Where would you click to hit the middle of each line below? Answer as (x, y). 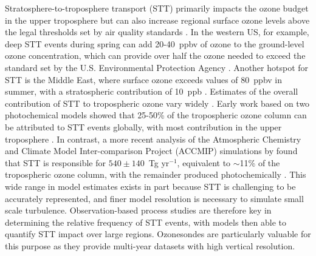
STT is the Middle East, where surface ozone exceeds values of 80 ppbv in (144, 79)
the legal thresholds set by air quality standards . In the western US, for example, (157, 32)
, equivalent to (204, 162)
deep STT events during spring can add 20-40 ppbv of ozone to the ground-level (155, 43)
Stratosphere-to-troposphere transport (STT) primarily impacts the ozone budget (157, 8)
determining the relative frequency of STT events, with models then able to (146, 222)
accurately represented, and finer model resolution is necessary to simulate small (154, 198)
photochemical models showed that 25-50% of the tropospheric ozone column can (156, 115)
